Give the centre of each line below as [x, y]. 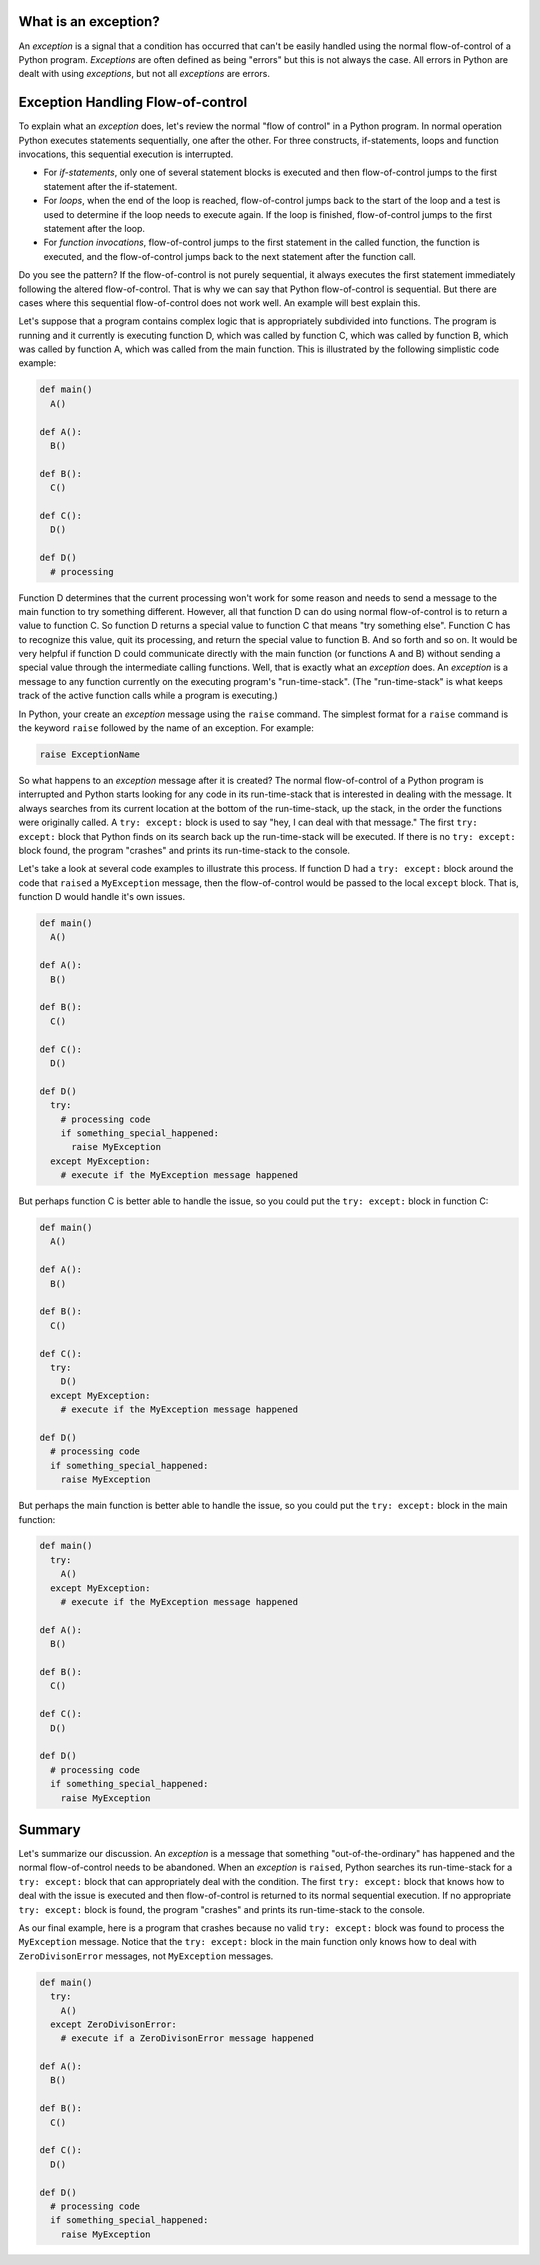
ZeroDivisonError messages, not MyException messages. [146, 1956]
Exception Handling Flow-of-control [133, 102]
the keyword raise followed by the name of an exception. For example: [166, 728]
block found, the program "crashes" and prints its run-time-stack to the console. [184, 850]
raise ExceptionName [89, 754]
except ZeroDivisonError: [113, 2024]
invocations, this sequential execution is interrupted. [126, 154]
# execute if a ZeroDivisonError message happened [187, 2038]
